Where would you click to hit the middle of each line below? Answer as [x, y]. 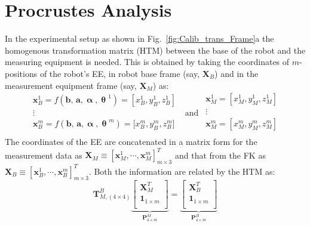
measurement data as [44, 155]
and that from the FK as [220, 155]
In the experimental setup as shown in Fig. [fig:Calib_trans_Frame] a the [139, 38]
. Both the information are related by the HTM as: [182, 171]
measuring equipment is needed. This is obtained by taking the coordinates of [147, 62]
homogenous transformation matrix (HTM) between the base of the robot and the [155, 50]
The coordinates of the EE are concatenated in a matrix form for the [131, 142]
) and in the [237, 73]
